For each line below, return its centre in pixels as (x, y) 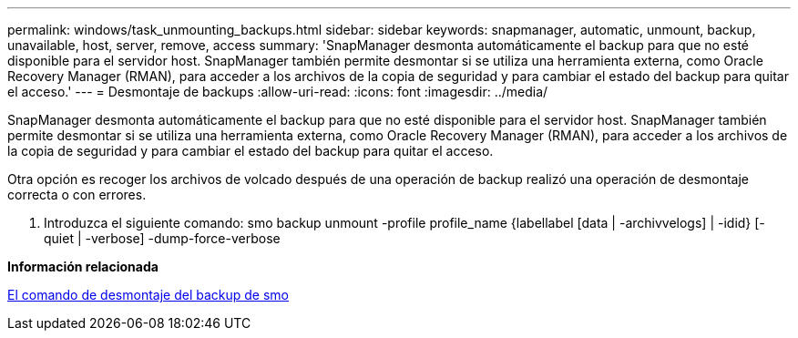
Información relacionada (83, 266)
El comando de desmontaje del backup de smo (148, 295)
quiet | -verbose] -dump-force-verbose (162, 238)
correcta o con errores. (77, 195)
